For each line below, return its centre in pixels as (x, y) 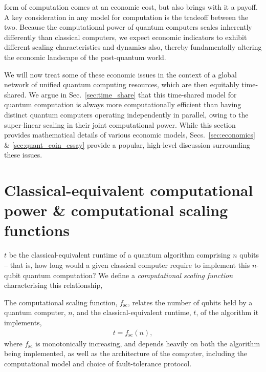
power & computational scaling (116, 210)
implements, (23, 322)
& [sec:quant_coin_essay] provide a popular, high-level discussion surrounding (127, 144)
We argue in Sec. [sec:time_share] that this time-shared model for (133, 94)
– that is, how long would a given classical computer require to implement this (127, 265)
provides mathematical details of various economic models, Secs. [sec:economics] (130, 135)
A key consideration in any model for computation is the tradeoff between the (126, 17)
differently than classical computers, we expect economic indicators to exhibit (126, 37)
